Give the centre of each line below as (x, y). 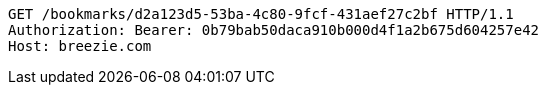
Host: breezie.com (80, 46)
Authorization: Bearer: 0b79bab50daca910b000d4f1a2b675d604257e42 (274, 30)
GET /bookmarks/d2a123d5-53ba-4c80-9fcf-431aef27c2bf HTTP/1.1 (261, 14)
